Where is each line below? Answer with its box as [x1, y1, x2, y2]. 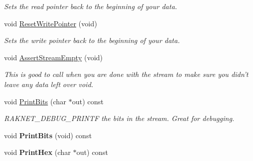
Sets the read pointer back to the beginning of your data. [4, 1, 177, 11]
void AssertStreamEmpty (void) [4, 52, 103, 62]
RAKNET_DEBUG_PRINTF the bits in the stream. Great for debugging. [4, 113, 234, 124]
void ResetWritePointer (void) [4, 18, 97, 28]
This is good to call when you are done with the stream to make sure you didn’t [4, 69, 248, 79]
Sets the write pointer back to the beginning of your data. [4, 35, 180, 46]
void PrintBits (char [4, 96, 67, 106]
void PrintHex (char [4, 147, 71, 157]
